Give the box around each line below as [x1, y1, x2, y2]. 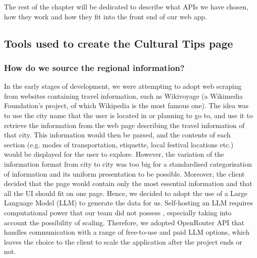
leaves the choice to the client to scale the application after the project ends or [4, 236, 242, 247]
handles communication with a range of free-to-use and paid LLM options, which [4, 227, 250, 237]
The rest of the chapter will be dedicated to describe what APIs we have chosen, [4, 1, 249, 11]
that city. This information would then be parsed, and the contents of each [4, 129, 231, 140]
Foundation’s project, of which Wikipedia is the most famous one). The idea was [4, 100, 249, 111]
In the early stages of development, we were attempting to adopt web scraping [4, 81, 242, 91]
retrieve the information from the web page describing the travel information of [4, 120, 245, 130]
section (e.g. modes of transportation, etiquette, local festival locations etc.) [4, 139, 234, 149]
